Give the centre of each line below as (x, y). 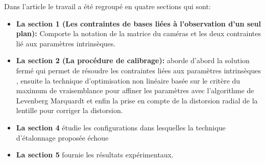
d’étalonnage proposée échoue (62, 137)
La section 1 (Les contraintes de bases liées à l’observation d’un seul (138, 23)
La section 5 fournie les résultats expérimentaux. (95, 155)
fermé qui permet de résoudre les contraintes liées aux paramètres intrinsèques (138, 70)
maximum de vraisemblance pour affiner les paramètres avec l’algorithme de (135, 90)
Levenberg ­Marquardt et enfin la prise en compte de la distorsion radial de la (137, 100)
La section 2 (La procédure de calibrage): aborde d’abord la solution (133, 60)
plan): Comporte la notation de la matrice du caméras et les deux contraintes (138, 33)
